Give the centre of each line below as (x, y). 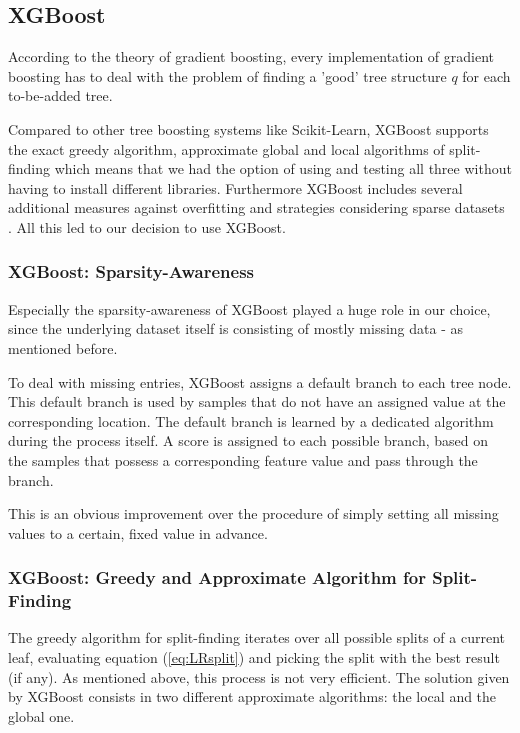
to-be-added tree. (60, 95)
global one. (41, 715)
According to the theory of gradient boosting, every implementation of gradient (251, 56)
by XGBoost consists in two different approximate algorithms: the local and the (252, 696)
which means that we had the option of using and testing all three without (283, 168)
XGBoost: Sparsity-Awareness (131, 271)
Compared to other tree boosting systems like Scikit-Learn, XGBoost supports (248, 128)
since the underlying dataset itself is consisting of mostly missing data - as (235, 328)
